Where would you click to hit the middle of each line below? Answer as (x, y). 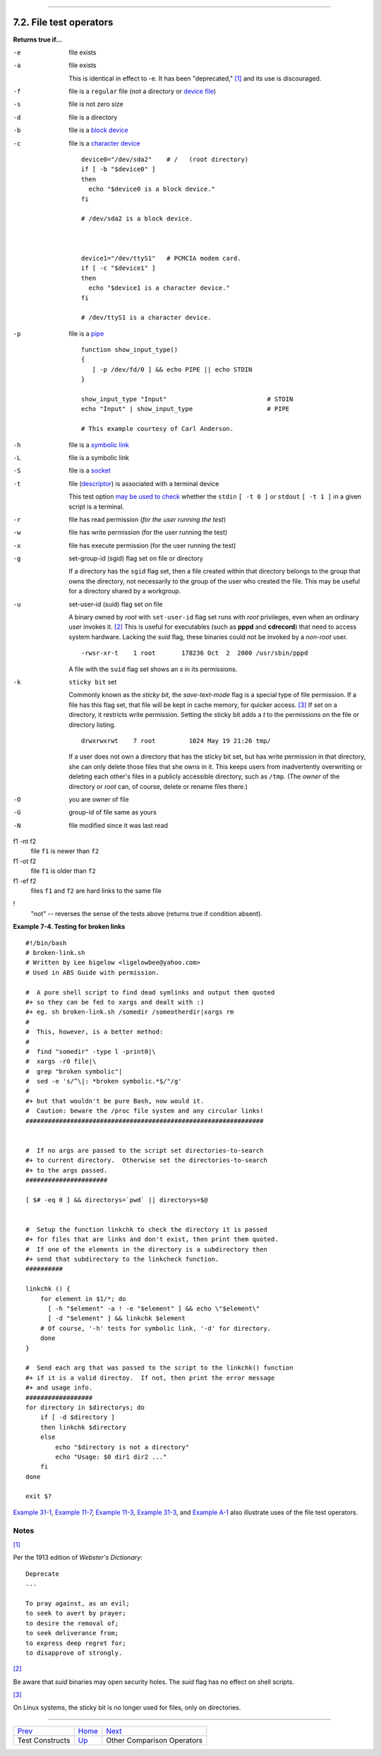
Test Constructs (44, 1740)
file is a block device (98, 130)
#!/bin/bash (46, 943)
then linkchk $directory (83, 1427)
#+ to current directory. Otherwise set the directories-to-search (146, 1161)
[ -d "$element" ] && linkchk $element (117, 1318)
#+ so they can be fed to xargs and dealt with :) (115, 1002)
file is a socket (90, 470)
